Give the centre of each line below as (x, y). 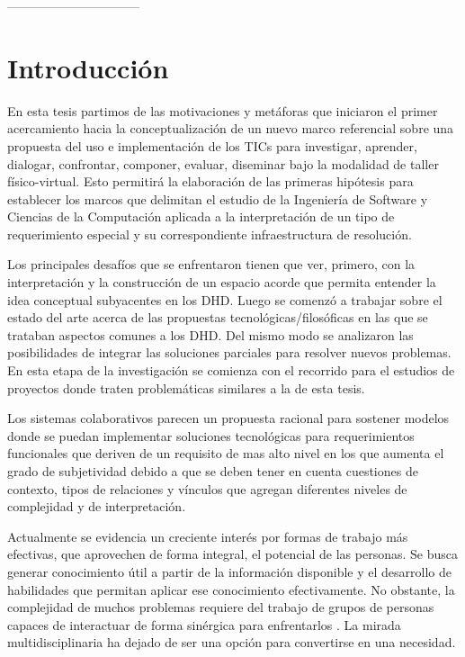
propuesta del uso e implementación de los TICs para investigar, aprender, (212, 145)
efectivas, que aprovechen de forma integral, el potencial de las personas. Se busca (233, 554)
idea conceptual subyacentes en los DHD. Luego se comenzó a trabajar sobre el (225, 299)
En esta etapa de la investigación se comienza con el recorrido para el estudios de (231, 370)
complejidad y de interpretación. (97, 506)
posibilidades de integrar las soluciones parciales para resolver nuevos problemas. (229, 352)
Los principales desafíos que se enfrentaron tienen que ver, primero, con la (211, 264)
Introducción (88, 67)
